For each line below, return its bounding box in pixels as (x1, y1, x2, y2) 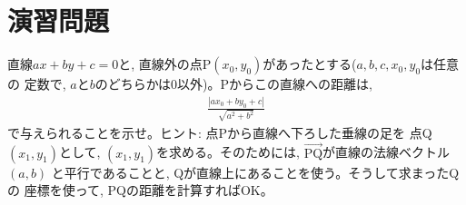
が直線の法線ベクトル (322, 142, 451, 161)
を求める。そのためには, (156, 142, 300, 161)
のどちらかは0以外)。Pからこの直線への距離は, (94, 74, 372, 93)
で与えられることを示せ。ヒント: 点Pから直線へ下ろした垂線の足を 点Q (7, 122, 432, 142)
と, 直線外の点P (118, 54, 212, 73)
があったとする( (263, 54, 357, 73)
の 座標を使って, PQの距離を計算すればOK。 (7, 181, 273, 200)
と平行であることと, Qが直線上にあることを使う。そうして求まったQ (51, 162, 460, 181)
